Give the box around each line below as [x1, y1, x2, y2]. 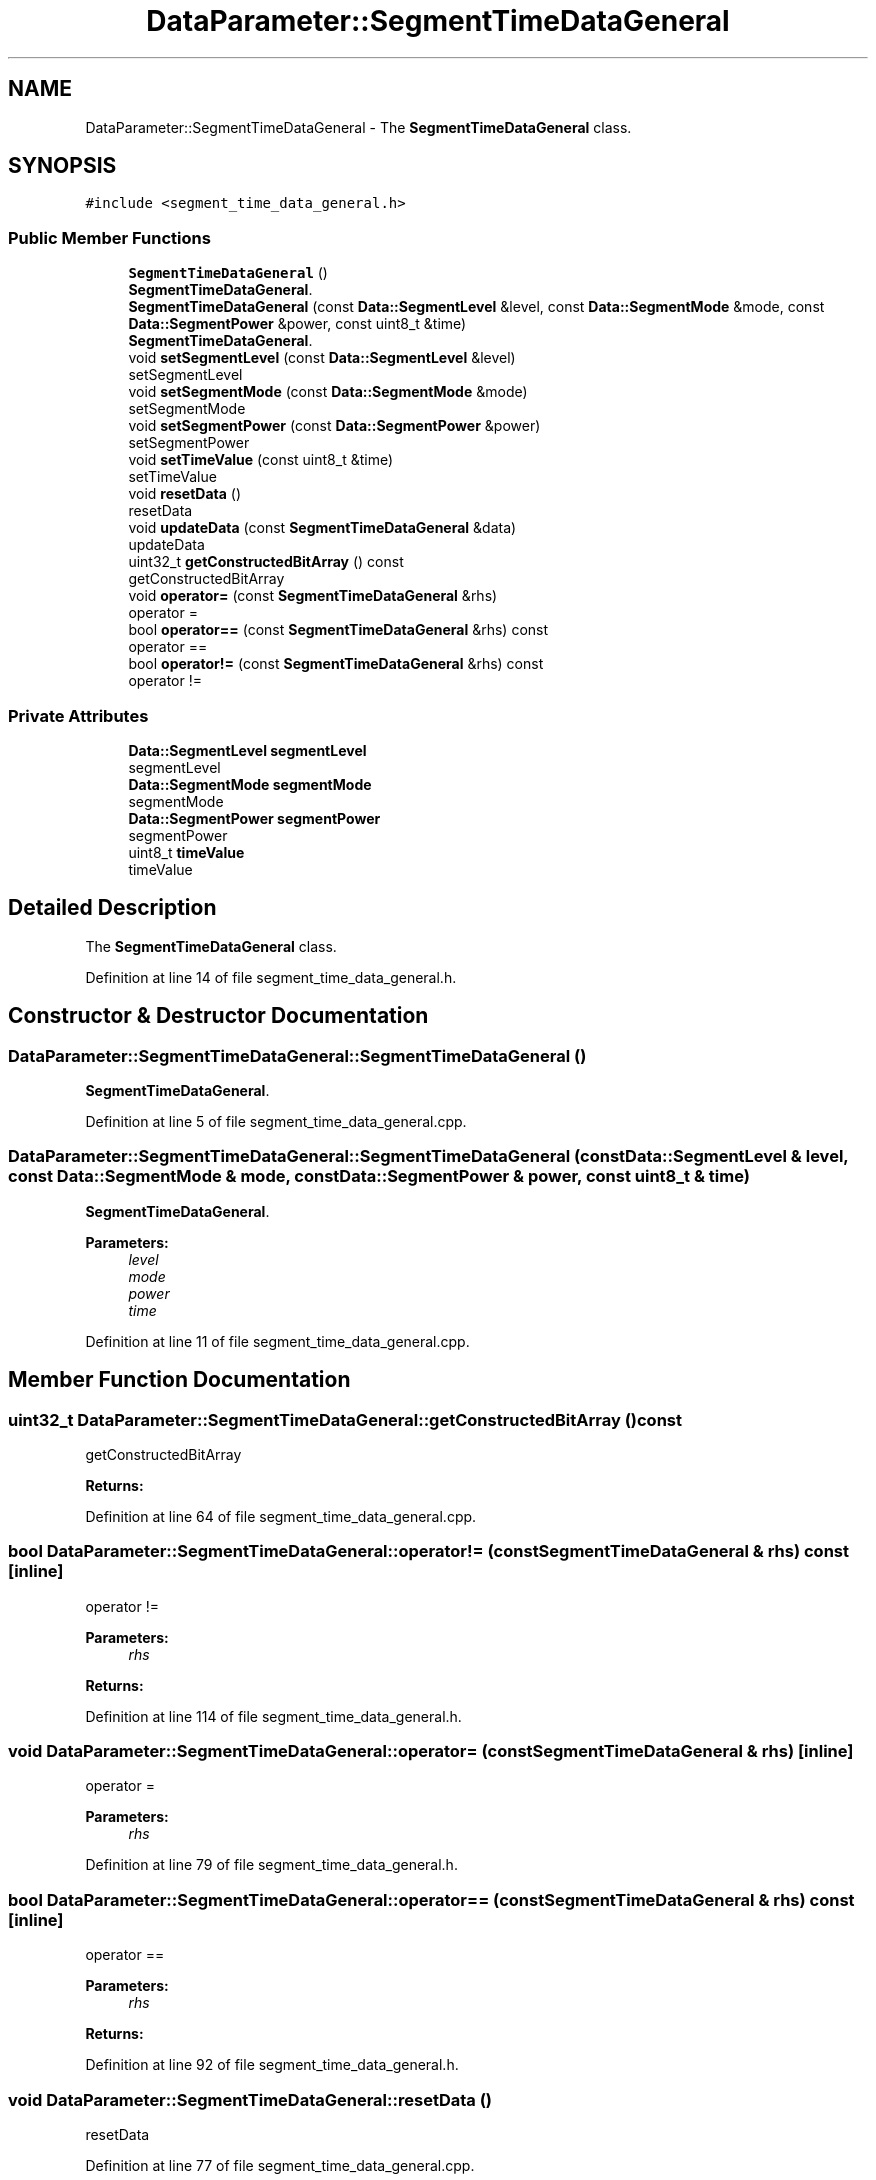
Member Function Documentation [8, 1367, 351, 1393]
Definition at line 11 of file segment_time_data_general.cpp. [85, 1332, 470, 1350]
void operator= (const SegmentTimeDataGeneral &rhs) [128, 587, 498, 605]
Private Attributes [8, 705, 149, 726]
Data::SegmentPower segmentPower [128, 809, 381, 827]
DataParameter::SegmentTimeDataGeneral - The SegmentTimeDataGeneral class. [85, 118, 632, 136]
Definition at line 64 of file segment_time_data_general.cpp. [85, 1507, 477, 1525]
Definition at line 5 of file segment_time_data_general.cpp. [85, 1113, 467, 1130]
